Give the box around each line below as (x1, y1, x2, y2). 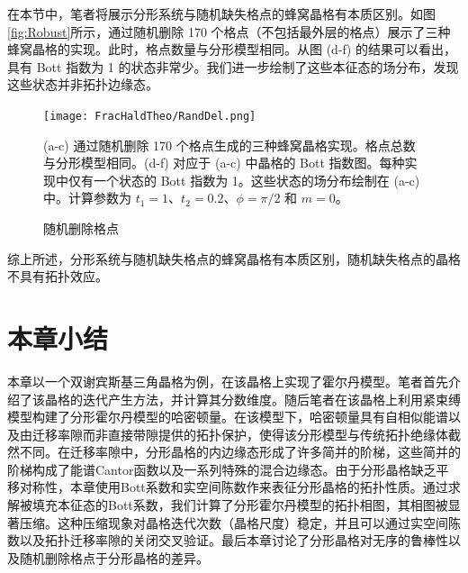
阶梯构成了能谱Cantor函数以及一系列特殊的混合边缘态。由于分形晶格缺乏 (7, 459, 436, 478)
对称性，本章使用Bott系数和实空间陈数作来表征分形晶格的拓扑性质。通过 (19, 477, 448, 496)
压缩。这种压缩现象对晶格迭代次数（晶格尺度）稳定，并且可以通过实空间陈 (19, 513, 461, 532)
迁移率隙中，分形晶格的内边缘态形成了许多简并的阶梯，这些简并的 (69, 442, 461, 461)
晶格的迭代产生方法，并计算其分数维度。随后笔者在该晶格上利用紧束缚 (44, 389, 461, 408)
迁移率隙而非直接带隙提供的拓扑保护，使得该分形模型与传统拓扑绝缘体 (31, 424, 448, 443)
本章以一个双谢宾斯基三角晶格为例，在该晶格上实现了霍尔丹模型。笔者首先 (7, 371, 448, 390)
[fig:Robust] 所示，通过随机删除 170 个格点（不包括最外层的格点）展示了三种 (7, 22, 451, 41)
